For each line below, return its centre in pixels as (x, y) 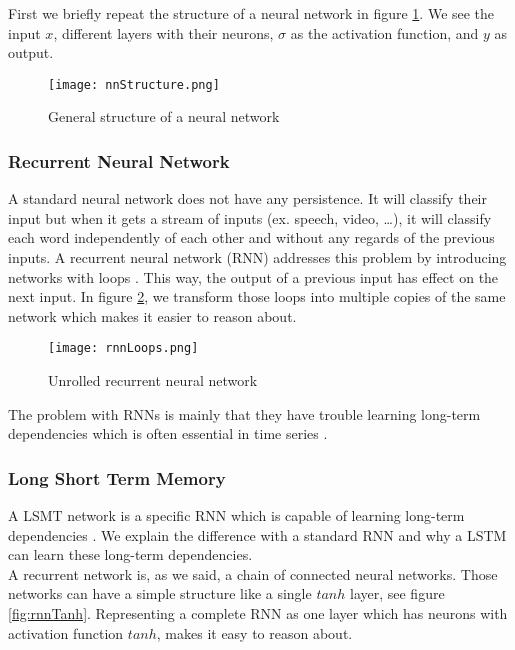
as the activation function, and (384, 32)
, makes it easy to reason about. (254, 632)
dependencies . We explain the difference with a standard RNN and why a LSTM (257, 534)
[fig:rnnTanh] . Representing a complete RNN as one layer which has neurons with (258, 613)
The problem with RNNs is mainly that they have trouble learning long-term (244, 413)
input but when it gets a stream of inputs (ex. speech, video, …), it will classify (250, 217)
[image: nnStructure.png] (134, 84)
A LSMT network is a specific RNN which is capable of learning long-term (236, 515)
